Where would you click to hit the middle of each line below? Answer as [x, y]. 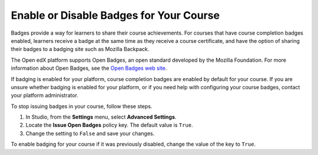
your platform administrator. [45, 95]
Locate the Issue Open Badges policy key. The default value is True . [110, 125]
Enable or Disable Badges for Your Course [115, 15]
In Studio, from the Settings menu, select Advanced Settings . [101, 117]
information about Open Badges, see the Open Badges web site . [89, 68]
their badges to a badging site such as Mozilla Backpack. [80, 49]
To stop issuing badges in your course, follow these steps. [82, 106]
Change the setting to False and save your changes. [90, 133]
